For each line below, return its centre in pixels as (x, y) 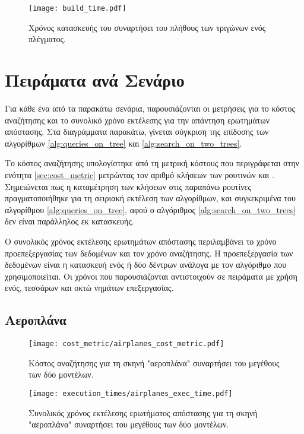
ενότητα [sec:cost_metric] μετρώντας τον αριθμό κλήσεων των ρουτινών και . (140, 174)
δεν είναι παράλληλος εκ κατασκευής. (69, 221)
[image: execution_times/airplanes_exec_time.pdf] (131, 393)
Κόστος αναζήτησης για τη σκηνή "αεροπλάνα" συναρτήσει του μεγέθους (154, 362)
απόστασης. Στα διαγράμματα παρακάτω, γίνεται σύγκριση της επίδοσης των (137, 132)
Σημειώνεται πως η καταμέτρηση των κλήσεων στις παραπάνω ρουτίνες (128, 186)
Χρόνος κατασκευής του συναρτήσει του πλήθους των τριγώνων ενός (147, 27)
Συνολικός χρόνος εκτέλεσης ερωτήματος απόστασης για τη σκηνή (143, 412)
